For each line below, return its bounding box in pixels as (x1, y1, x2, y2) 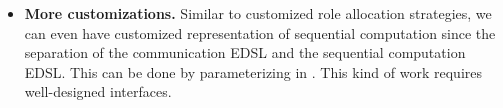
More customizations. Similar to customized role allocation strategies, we (24, 3, 492, 23)
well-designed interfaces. (24, 81, 172, 102)
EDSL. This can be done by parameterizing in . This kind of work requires (24, 61, 482, 82)
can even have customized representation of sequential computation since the (24, 22, 496, 43)
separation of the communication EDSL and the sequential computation (24, 42, 466, 63)
